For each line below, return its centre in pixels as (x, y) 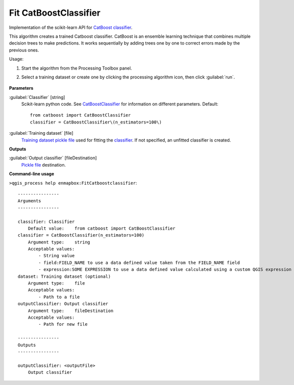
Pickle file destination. (44, 165)
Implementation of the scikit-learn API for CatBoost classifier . (71, 27)
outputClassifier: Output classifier (63, 304)
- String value (57, 256)
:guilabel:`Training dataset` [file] (41, 133)
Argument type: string (59, 242)
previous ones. (24, 50)
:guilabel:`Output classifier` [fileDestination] (53, 158)
